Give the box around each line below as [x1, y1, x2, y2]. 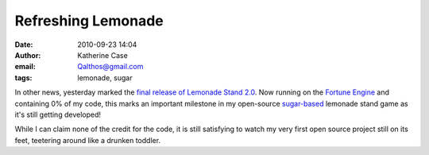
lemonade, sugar [77, 72, 133, 83]
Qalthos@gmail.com [77, 62, 144, 72]
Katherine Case [77, 50, 129, 60]
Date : [14, 40, 33, 49]
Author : [14, 50, 41, 60]
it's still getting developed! [14, 110, 102, 119]
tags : [14, 72, 33, 83]
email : [14, 62, 36, 72]
